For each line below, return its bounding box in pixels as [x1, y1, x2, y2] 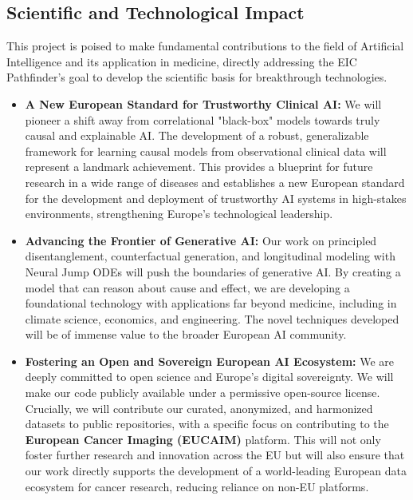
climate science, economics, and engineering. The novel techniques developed [25, 310, 399, 327]
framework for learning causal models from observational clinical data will [25, 142, 387, 159]
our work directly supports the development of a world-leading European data [25, 462, 407, 479]
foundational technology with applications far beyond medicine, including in [25, 295, 397, 312]
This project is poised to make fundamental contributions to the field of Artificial [6, 38, 404, 54]
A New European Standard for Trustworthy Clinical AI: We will [25, 95, 382, 112]
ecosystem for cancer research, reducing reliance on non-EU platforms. [25, 478, 369, 494]
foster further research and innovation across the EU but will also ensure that [25, 446, 405, 463]
